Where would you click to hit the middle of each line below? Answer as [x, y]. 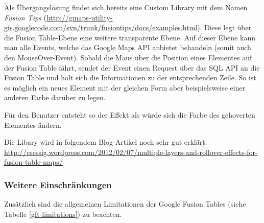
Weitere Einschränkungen [58, 184]
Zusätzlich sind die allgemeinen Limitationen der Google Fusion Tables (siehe [125, 204]
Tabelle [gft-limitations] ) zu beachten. [63, 214]
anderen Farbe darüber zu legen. [55, 97]
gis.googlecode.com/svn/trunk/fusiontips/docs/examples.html [101, 27]
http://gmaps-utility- [79, 17]
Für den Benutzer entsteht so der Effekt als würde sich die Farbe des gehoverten [130, 114]
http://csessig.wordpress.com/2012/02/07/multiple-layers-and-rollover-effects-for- [131, 152]
